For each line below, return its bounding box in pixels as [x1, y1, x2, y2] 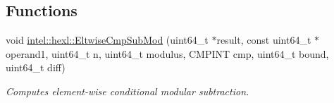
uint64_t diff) [6, 60, 66, 75]
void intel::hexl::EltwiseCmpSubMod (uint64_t [6, 32, 209, 47]
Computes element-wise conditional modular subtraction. [6, 83, 249, 98]
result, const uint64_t [216, 32, 311, 47]
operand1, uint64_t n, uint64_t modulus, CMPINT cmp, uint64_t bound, [6, 46, 329, 61]
